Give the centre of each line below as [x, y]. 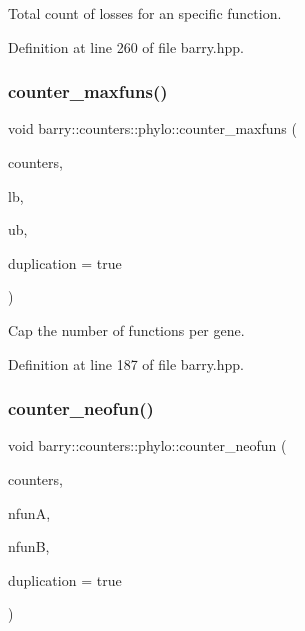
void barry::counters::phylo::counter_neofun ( [147, 445]
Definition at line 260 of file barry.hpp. [126, 46]
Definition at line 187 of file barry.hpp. [126, 363]
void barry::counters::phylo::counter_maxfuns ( [152, 128]
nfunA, [29, 512]
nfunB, [29, 546]
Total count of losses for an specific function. [145, 13]
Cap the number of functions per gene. [126, 329]
